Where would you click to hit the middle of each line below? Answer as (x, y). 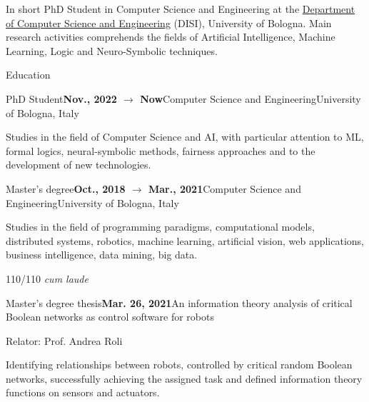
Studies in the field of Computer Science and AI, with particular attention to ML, (185, 137)
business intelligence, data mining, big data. (102, 255)
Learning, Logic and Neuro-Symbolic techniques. (112, 50)
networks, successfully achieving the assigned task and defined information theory (184, 378)
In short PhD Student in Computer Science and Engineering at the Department (181, 9)
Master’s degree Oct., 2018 (66, 188)
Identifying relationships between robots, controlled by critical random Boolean (179, 365)
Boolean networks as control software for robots (110, 317)
